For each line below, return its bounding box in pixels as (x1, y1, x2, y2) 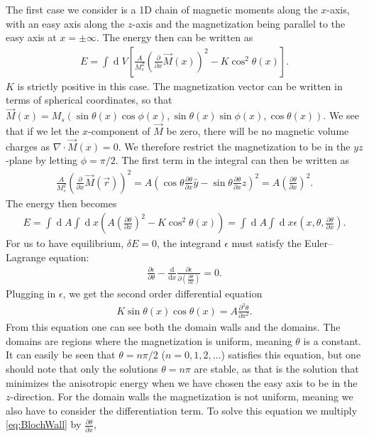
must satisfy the (231, 236, 302, 251)
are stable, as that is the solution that (194, 361, 359, 376)
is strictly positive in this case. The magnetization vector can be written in (17, 78, 343, 93)
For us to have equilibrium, (6, 236, 124, 251)
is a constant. (303, 333, 361, 348)
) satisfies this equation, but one (221, 347, 361, 362)
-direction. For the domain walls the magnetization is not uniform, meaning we (10, 389, 353, 404)
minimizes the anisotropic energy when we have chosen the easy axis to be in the (6, 375, 358, 390)
